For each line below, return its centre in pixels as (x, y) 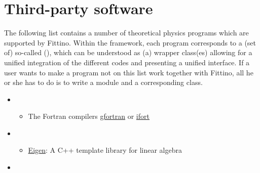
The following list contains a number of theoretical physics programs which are (126, 33)
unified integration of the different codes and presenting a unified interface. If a (127, 62)
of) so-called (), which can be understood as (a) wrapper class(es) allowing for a (128, 52)
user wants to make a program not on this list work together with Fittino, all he (129, 72)
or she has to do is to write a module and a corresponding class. (103, 82)
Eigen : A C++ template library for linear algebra (105, 150)
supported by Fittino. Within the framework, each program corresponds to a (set (130, 42)
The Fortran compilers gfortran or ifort (89, 116)
